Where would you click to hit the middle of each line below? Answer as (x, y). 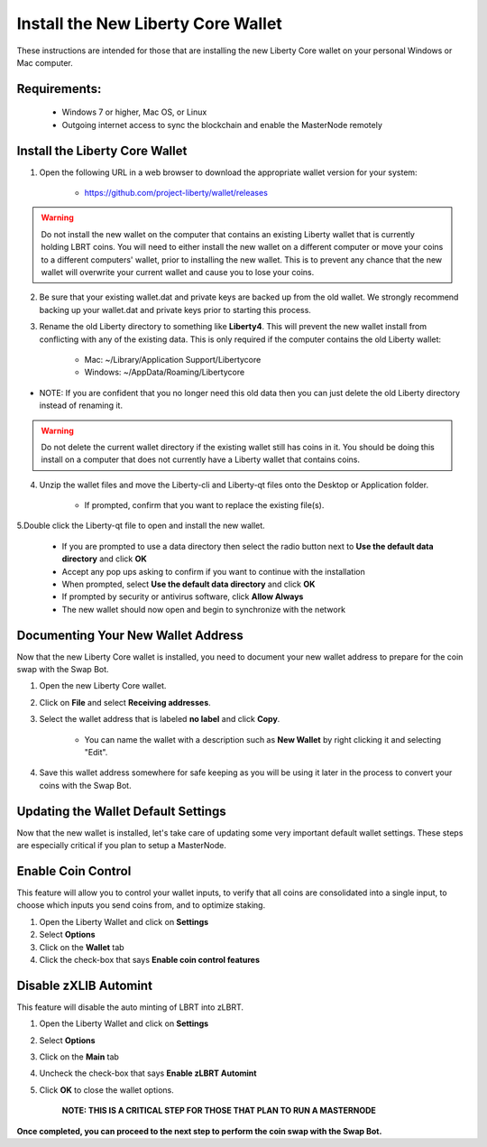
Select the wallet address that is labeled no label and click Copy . (160, 719)
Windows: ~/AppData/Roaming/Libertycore (165, 372)
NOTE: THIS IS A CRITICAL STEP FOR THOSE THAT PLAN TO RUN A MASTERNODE (219, 1111)
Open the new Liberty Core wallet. (103, 686)
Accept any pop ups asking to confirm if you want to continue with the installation (213, 571)
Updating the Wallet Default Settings (122, 811)
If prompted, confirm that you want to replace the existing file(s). (204, 505)
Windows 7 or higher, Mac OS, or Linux (134, 112)
